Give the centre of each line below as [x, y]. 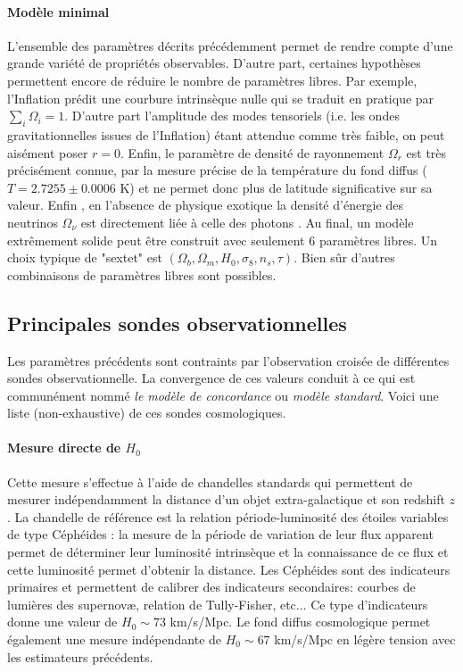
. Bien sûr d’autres [344, 257]
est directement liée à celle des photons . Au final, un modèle [247, 222]
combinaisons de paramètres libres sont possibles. [142, 274]
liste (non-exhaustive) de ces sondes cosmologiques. [147, 413]
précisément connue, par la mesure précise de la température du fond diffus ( [217, 170]
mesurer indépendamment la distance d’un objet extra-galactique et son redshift [226, 499]
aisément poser [48, 152]
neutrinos [33, 222]
